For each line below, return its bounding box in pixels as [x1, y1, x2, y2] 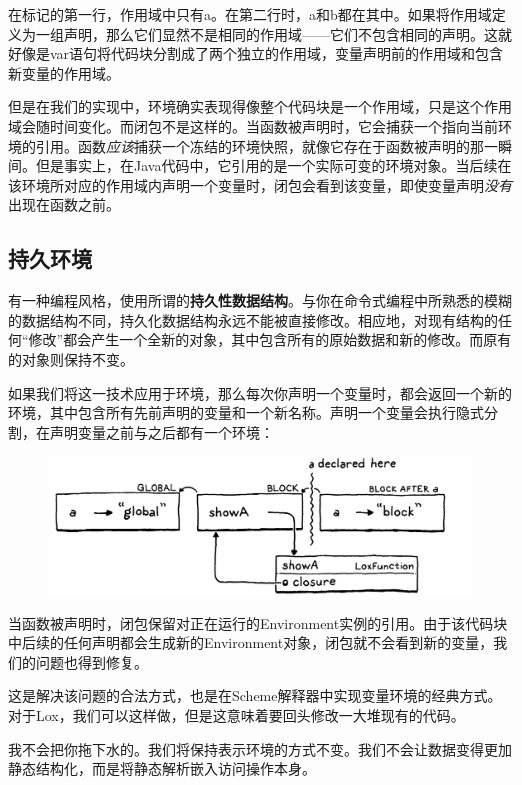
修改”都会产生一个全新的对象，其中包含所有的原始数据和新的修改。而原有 [28, 329, 512, 350]
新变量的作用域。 [8, 62, 120, 83]
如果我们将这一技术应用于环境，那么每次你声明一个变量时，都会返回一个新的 [8, 382, 512, 403]
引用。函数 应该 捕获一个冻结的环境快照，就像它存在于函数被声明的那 [35, 135, 484, 156]
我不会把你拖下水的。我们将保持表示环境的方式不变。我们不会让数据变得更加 [8, 738, 512, 759]
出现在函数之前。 [8, 194, 120, 215]
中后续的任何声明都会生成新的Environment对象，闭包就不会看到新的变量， [8, 632, 494, 653]
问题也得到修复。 [35, 651, 148, 672]
